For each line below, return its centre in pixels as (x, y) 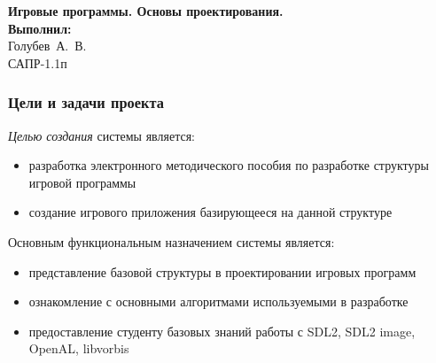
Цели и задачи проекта (86, 102)
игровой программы (82, 182)
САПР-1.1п (38, 62)
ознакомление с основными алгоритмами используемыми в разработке (218, 301)
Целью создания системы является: (102, 135)
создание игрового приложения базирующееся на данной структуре (210, 212)
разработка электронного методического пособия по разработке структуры (229, 165)
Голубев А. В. (47, 46)
